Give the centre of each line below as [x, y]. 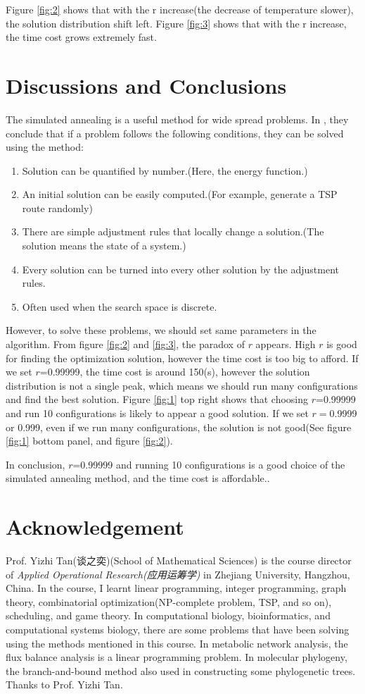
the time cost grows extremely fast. [81, 37]
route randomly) [57, 207]
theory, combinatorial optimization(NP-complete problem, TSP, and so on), [169, 601]
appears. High [286, 344]
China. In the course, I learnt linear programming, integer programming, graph [176, 588]
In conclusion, [36, 464]
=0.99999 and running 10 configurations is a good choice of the [209, 464]
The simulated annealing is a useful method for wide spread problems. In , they [177, 119]
